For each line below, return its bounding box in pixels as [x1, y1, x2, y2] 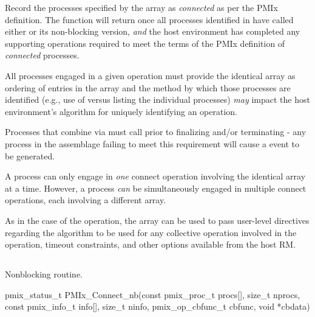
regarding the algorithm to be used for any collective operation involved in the [5, 226, 297, 239]
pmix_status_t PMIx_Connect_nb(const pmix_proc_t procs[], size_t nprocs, [5, 288, 300, 301]
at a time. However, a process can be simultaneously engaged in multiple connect [5, 181, 307, 194]
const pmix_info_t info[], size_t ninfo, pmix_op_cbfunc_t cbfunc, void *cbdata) [5, 300, 310, 313]
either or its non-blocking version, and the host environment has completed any [5, 25, 300, 38]
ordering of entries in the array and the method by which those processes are [5, 81, 291, 94]
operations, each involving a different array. [5, 193, 166, 206]
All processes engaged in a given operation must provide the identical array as [5, 69, 296, 82]
